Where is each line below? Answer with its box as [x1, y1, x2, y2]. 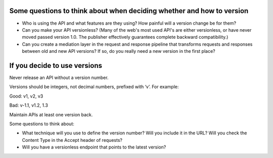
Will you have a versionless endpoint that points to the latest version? [22, 144, 166, 150]
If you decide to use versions [9, 61, 103, 70]
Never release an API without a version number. [9, 74, 109, 81]
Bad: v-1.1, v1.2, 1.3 [9, 102, 48, 108]
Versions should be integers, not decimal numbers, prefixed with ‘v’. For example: [9, 84, 179, 90]
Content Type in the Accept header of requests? [22, 137, 122, 143]
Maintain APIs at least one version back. [9, 111, 93, 118]
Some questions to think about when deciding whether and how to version [9, 7, 249, 15]
